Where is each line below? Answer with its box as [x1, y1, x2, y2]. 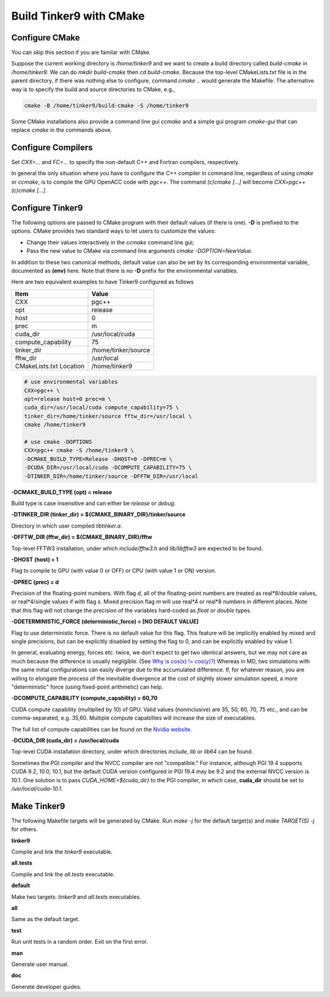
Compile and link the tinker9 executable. [11, 848, 113, 855]
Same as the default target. [11, 916, 80, 923]
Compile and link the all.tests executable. [11, 870, 115, 878]
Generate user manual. [11, 960, 69, 968]
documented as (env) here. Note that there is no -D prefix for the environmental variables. [11, 267, 238, 274]
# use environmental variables [24, 378, 119, 386]
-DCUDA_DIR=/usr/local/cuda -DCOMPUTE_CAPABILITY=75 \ [24, 464, 192, 471]
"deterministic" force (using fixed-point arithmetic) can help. [11, 683, 163, 690]
